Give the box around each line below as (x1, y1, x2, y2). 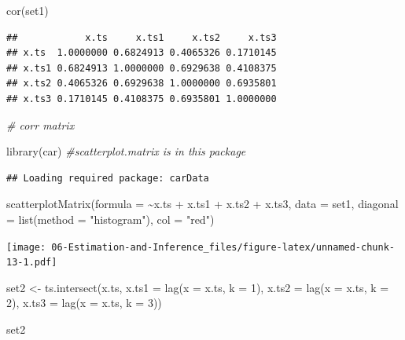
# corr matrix (6, 116, 75, 133)
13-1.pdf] (6, 257, 57, 269)
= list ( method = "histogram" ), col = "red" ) (6, 210, 215, 227)
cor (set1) (6, 2, 49, 18)
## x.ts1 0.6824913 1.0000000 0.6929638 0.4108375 (6, 62, 277, 74)
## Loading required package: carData (6, 172, 209, 184)
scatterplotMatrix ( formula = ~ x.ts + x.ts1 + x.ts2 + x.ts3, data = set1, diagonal (6, 196, 399, 212)
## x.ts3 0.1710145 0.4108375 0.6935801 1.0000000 (6, 93, 277, 104)
